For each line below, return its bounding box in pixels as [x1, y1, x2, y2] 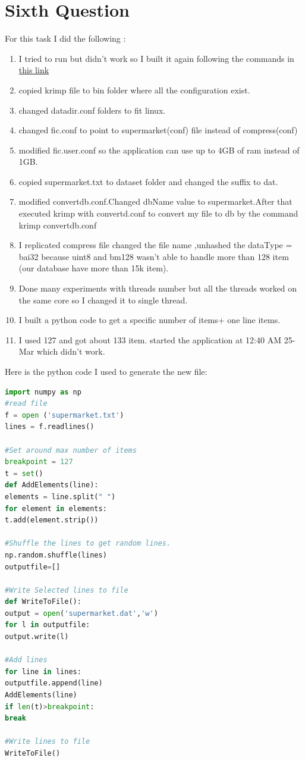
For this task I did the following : [5, 32, 126, 45]
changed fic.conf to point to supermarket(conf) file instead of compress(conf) [18, 124, 298, 136]
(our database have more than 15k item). [18, 262, 169, 274]
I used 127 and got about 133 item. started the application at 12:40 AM [18, 333, 281, 346]
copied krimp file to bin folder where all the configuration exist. [18, 83, 250, 96]
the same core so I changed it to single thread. [18, 293, 188, 306]
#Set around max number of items [5, 446, 137, 455]
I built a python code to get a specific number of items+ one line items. [18, 314, 281, 326]
